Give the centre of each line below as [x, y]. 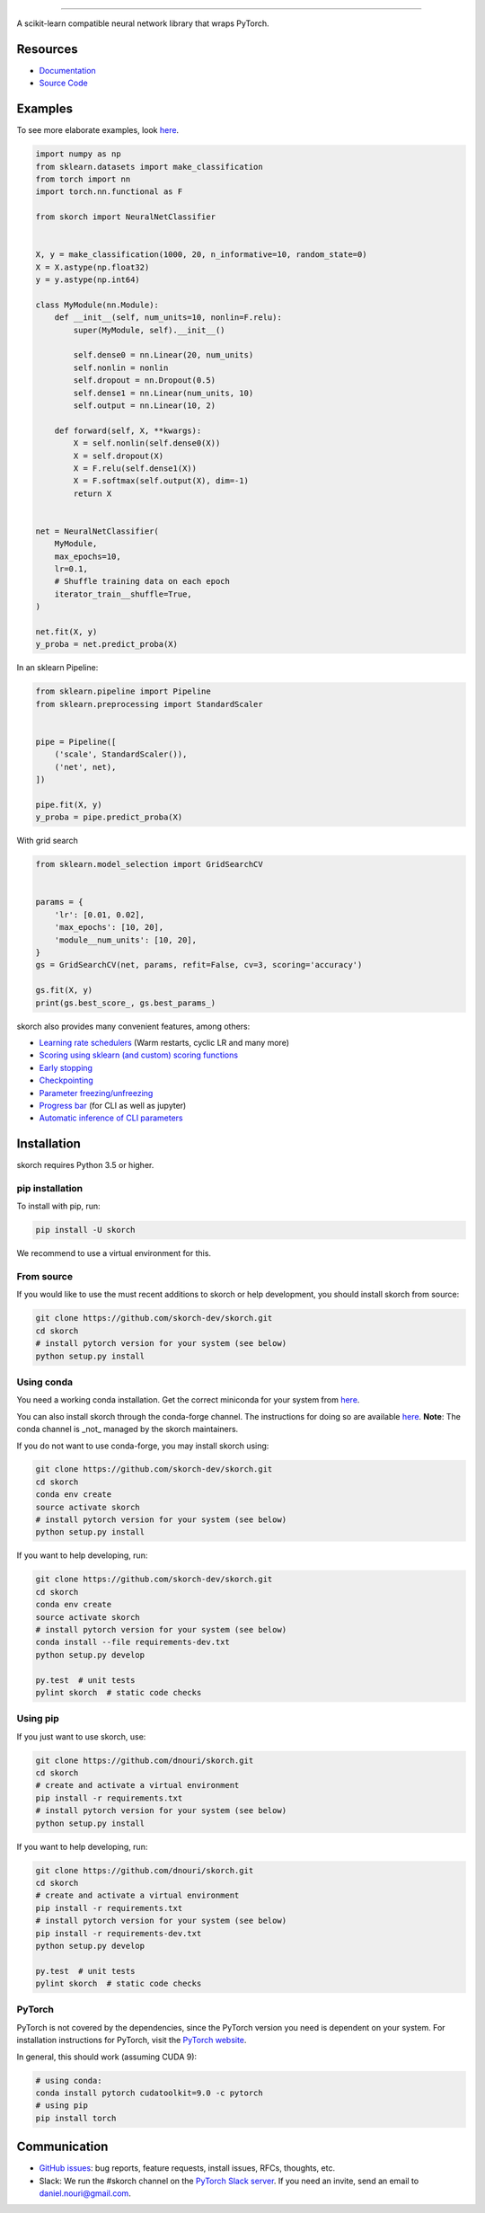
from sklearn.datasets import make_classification [150, 167]
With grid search [47, 841]
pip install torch [76, 2118]
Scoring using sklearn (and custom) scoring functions [138, 1055]
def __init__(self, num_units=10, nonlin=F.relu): [168, 318]
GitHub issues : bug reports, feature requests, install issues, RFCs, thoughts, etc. [187, 2168]
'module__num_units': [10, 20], [126, 940]
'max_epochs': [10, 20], [109, 927]
